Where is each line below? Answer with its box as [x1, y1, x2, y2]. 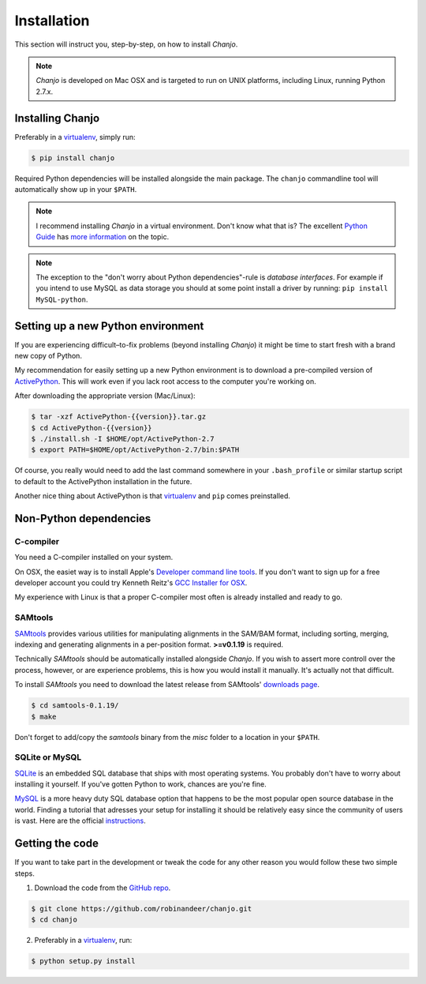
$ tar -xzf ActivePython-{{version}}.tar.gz [31, 412, 207, 422]
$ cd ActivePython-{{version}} [31, 423, 153, 432]
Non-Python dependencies [14, 512, 151, 525]
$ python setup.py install [31, 956, 136, 966]
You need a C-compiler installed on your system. [14, 553, 174, 562]
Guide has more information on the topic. [35, 232, 170, 242]
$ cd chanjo [31, 915, 78, 924]
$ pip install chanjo [31, 153, 115, 162]
